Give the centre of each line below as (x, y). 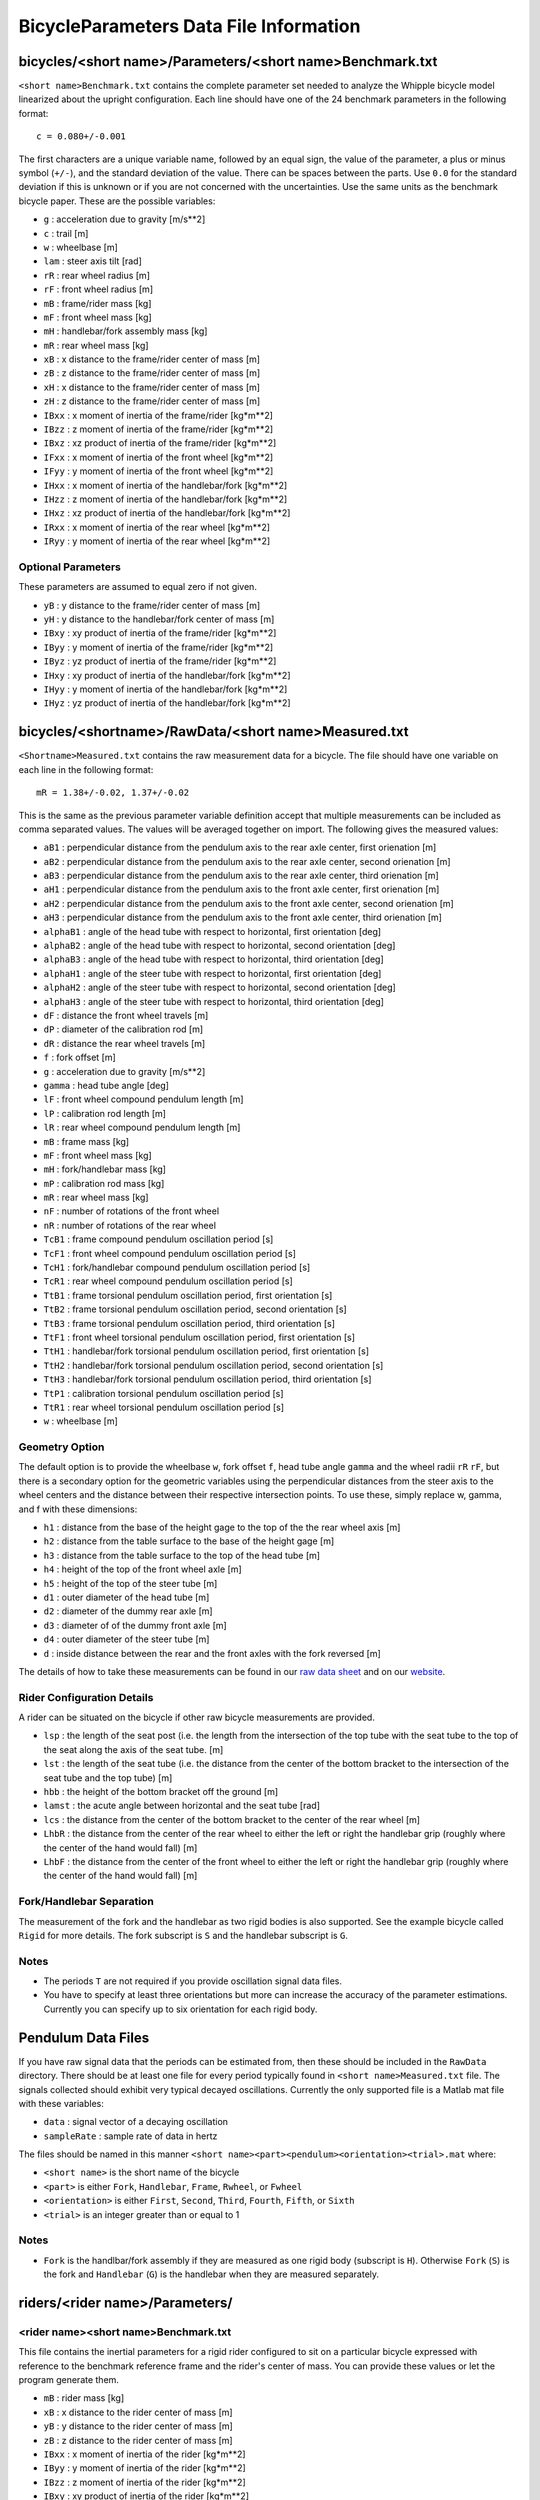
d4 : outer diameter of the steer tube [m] (126, 1639)
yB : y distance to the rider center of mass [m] (138, 2426)
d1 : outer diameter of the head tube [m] (126, 1597)
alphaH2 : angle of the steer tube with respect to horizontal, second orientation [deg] (220, 987)
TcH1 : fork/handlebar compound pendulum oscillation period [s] (177, 1267)
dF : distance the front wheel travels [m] (126, 1015)
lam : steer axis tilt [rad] (92, 261)
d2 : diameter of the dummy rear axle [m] (128, 1611)
